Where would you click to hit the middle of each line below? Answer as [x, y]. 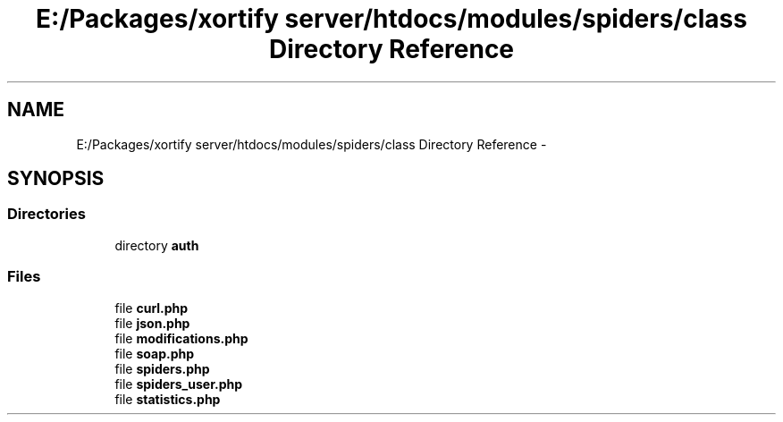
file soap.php [155, 353]
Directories [46, 214]
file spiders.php [162, 368]
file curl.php [152, 308]
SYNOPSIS [56, 179]
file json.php [152, 323]
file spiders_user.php [179, 384]
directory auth [157, 245]
